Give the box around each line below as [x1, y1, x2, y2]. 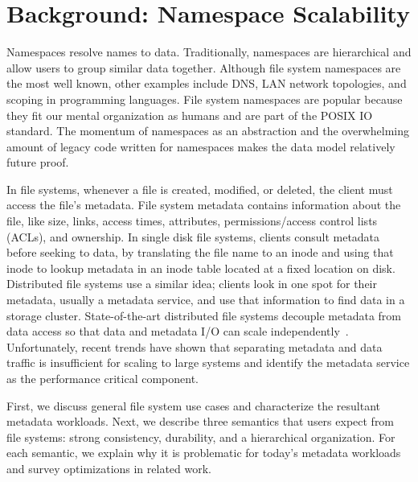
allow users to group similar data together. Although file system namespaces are [6, 59, 401, 76]
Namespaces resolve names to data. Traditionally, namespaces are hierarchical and [6, 43, 412, 60]
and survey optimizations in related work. [6, 459, 212, 476]
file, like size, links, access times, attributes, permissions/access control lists [6, 212, 378, 229]
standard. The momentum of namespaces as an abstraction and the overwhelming [6, 122, 409, 139]
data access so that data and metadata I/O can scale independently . [6, 323, 349, 340]
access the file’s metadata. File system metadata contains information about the [6, 196, 401, 213]
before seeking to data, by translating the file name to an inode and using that [6, 244, 394, 261]
